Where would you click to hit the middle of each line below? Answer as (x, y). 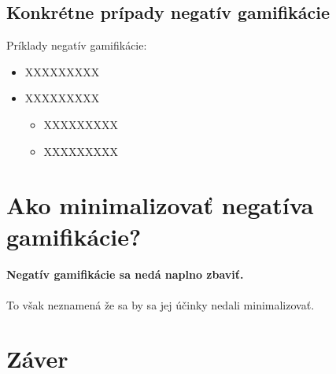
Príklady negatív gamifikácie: (77, 45)
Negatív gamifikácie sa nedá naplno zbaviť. (125, 274)
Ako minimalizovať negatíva (160, 205)
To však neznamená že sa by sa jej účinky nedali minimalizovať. (161, 304)
